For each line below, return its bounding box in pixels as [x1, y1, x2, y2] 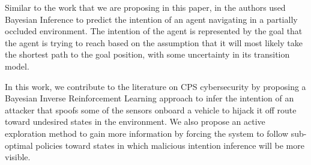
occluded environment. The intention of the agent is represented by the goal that [5, 25, 303, 37]
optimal [5, 139, 33, 151]
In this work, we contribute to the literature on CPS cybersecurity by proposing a [5, 80, 306, 92]
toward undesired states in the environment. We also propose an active [5, 115, 265, 128]
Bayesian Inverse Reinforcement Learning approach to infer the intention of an [5, 92, 294, 104]
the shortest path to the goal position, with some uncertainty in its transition [5, 48, 290, 61]
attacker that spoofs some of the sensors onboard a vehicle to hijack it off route [5, 103, 297, 116]
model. [5, 59, 29, 72]
